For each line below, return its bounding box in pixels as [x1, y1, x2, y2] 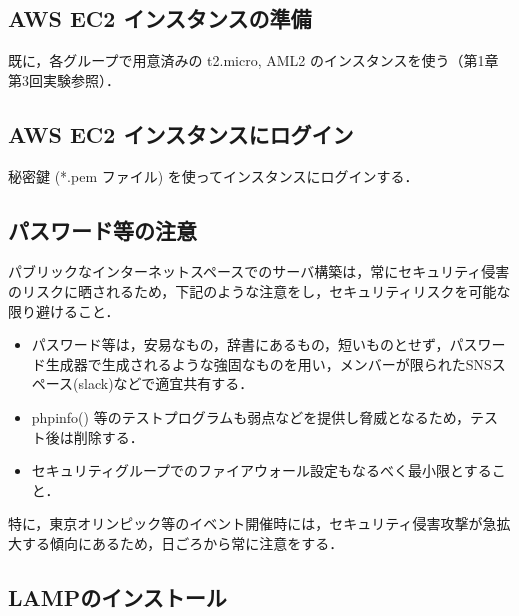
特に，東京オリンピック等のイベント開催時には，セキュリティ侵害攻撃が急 [8, 513, 497, 534]
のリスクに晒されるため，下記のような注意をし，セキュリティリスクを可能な [8, 280, 511, 301]
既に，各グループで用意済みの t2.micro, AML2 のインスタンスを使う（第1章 [8, 50, 499, 71]
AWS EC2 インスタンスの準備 [8, 3, 312, 34]
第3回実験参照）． [8, 69, 120, 90]
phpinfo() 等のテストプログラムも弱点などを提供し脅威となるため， [31, 406, 471, 427]
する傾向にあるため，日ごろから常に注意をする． [21, 532, 344, 553]
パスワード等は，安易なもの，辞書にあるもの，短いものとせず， [31, 334, 450, 355]
